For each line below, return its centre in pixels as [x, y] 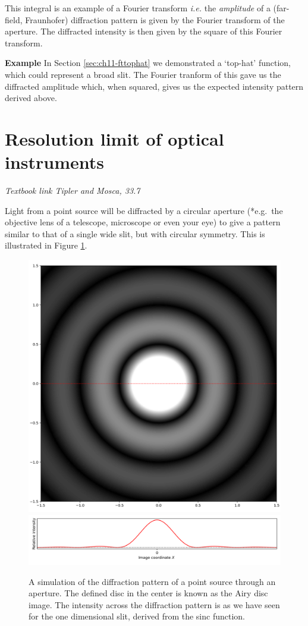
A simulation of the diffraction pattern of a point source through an [152, 581]
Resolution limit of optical [114, 138]
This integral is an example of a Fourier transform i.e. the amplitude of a [138, 8]
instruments [55, 162]
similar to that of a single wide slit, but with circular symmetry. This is [135, 233]
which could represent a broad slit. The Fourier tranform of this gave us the [143, 74]
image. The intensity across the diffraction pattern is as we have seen [154, 604]
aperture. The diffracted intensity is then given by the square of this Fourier [144, 31]
